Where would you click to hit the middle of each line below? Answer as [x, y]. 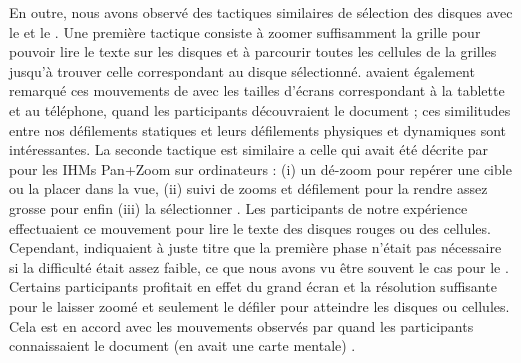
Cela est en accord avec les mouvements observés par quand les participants [241, 325]
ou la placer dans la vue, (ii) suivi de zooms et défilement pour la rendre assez [248, 188]
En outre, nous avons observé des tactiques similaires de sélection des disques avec [261, 12]
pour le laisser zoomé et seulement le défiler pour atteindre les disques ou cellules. [259, 305]
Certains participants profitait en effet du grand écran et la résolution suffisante [253, 286]
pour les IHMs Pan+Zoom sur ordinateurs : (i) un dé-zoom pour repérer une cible [260, 168]
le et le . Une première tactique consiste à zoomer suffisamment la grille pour [245, 31]
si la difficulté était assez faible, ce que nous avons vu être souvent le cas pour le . [259, 266]
